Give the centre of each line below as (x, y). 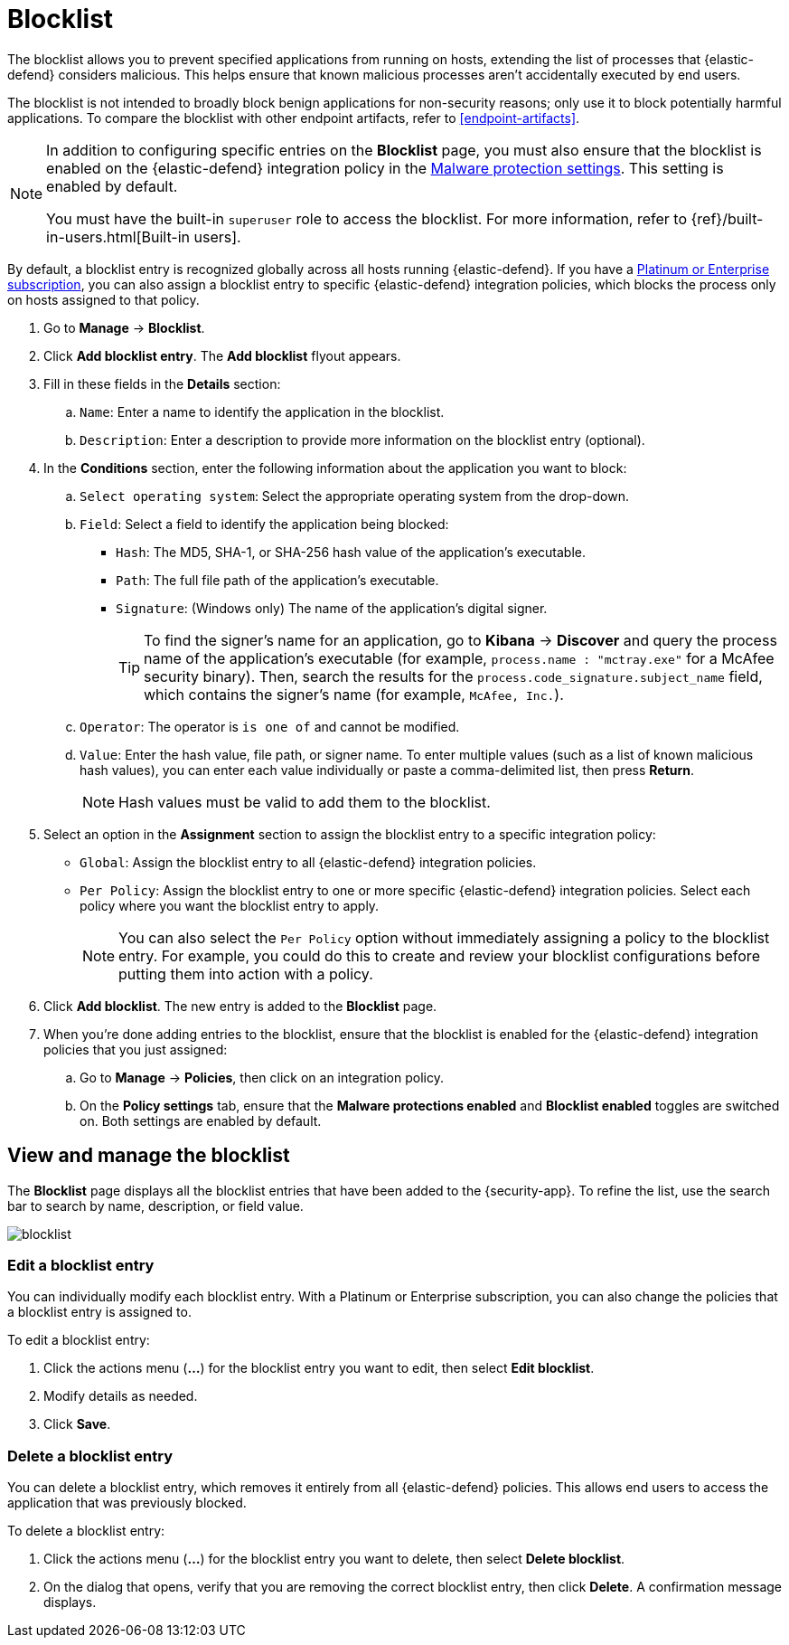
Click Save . (77, 1424)
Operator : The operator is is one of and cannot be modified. (270, 726)
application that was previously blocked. (127, 1503)
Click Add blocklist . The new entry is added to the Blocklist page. (240, 1006)
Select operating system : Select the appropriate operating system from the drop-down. (354, 496)
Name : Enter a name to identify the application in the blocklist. (262, 411)
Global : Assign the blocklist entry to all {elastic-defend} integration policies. (308, 862)
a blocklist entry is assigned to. (99, 1312)
